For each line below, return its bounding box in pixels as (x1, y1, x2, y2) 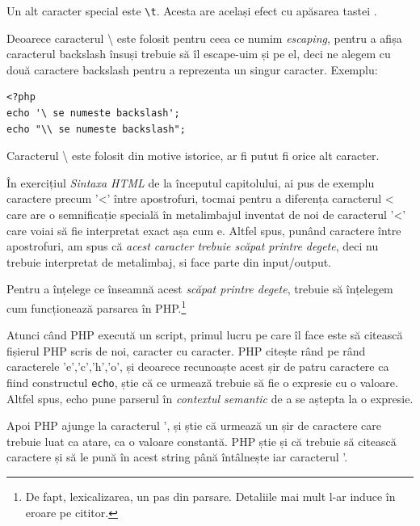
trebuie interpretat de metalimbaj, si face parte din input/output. (6, 253, 332, 270)
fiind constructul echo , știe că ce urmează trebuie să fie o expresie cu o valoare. (6, 374, 398, 390)
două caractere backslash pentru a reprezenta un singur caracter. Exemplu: (6, 61, 378, 78)
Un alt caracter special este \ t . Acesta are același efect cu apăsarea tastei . (6, 2, 377, 19)
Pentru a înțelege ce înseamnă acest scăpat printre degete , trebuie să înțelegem (6, 280, 393, 297)
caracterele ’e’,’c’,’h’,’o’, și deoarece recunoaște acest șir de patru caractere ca (6, 358, 389, 375)
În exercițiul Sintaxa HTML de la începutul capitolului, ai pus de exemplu (6, 174, 375, 191)
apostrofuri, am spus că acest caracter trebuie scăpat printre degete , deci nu (6, 238, 379, 255)
